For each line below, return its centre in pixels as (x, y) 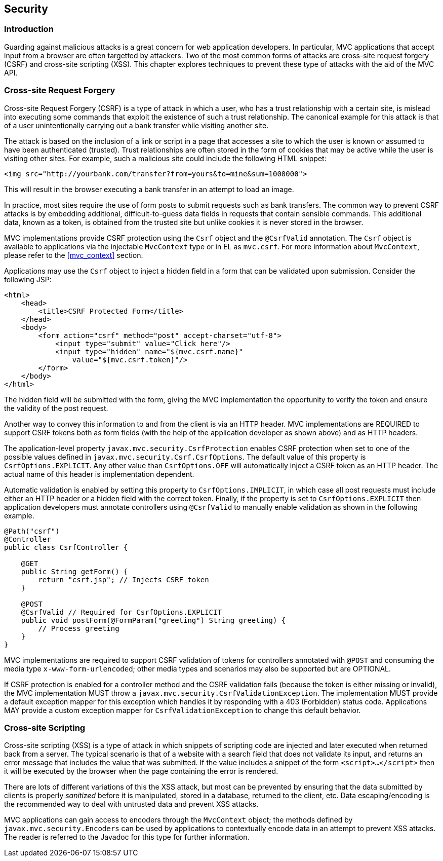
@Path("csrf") (32, 531)
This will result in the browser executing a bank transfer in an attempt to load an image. (149, 189)
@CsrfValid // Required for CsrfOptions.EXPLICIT (121, 612)
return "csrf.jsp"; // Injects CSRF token (124, 579)
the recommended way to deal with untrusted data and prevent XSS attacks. (131, 804)
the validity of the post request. (56, 408)
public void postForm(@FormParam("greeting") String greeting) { (153, 620)
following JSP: (28, 279)
